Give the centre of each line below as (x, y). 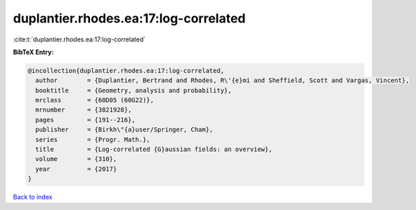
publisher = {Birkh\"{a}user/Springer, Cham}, (124, 130)
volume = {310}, (76, 159)
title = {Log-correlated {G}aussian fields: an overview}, (154, 150)
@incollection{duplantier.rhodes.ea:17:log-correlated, (126, 71)
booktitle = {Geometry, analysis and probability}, (134, 90)
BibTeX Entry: (33, 52)
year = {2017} (76, 169)
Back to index (33, 197)
